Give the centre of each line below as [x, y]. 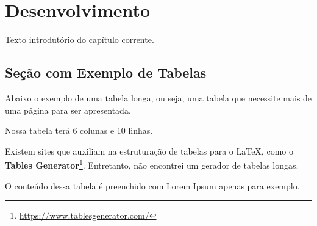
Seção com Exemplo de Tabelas [106, 72]
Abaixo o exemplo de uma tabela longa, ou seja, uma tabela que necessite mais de [158, 97]
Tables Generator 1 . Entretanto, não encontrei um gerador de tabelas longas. [152, 164]
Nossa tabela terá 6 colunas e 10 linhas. [79, 130]
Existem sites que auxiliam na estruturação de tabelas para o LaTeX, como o [149, 151]
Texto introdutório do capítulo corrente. [80, 39]
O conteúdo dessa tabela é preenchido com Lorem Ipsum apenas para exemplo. [152, 185]
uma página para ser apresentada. [68, 110]
